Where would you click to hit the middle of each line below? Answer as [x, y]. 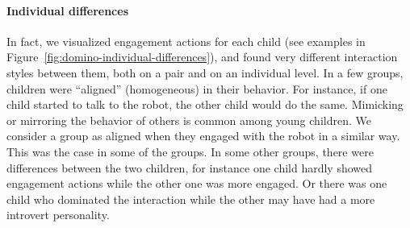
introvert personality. [58, 215]
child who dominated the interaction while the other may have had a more [191, 199]
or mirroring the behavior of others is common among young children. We [189, 120]
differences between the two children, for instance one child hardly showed [190, 167]
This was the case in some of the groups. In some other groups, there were [190, 151]
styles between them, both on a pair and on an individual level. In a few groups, [205, 72]
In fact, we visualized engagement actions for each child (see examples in [186, 41]
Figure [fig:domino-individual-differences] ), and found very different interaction [202, 57]
